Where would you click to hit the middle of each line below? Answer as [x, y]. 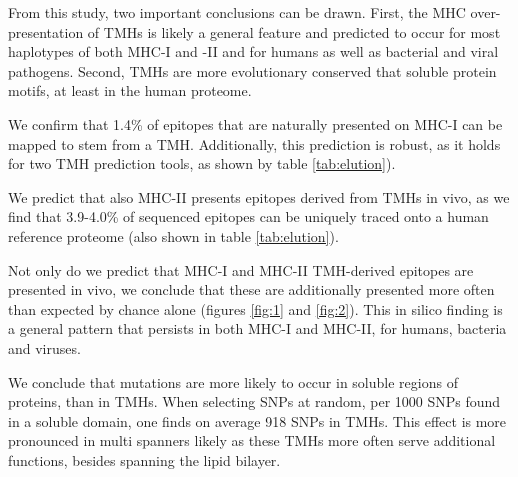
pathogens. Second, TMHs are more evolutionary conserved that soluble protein [252, 70]
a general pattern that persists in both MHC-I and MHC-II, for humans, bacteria [257, 328]
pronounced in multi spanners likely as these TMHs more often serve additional [252, 440]
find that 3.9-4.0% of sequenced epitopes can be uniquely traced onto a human [248, 216]
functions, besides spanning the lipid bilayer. [144, 459]
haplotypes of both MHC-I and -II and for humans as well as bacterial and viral [253, 51]
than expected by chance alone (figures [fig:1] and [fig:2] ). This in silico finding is [255, 308]
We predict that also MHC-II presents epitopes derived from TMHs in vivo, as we [259, 196]
